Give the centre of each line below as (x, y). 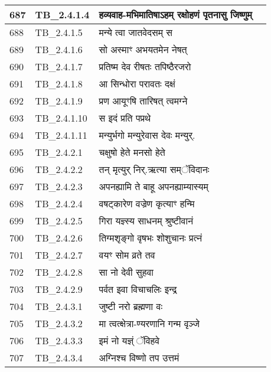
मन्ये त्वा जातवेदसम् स (135, 32)
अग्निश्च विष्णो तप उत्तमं (139, 358)
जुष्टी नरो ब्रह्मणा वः (131, 306)
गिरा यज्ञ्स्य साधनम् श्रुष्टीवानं (146, 221)
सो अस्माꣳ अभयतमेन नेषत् (143, 49)
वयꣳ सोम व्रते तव (127, 255)
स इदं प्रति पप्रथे (125, 118)
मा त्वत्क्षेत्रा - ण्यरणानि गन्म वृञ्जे (149, 323)
